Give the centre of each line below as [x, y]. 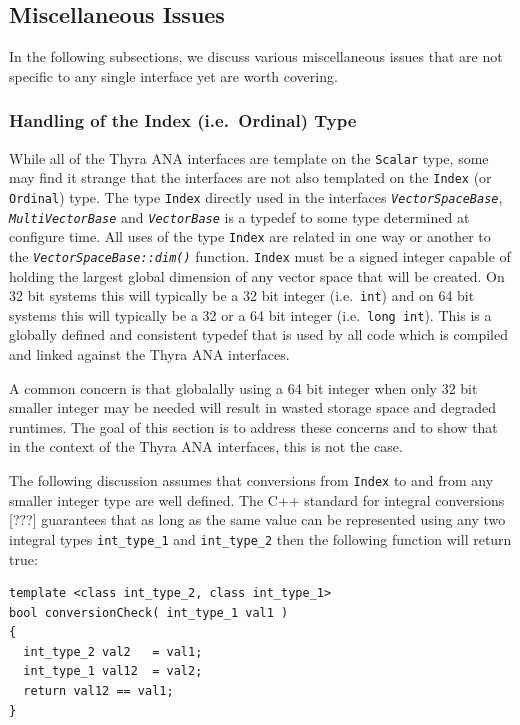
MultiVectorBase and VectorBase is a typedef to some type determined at [239, 216]
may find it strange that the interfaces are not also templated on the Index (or [250, 177]
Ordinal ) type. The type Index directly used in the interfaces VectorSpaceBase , [256, 196]
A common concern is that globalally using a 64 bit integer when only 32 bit [243, 387]
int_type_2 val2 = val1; [113, 651]
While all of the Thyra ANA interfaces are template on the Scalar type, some [249, 157]
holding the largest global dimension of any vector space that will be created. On [257, 275]
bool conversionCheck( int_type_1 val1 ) [149, 612]
